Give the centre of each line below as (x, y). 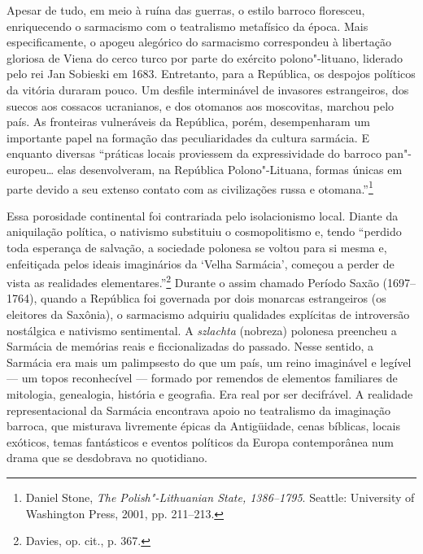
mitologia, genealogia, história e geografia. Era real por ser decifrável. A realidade (210, 393)
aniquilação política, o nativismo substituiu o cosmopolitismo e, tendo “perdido (204, 231)
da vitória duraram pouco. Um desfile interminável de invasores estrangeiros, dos (208, 89)
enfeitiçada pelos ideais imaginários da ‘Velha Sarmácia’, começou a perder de (201, 263)
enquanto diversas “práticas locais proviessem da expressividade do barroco (194, 153)
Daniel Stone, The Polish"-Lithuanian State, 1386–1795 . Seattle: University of (220, 497)
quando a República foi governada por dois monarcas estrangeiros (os (213, 298)
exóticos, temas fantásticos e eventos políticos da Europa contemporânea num (200, 441)
